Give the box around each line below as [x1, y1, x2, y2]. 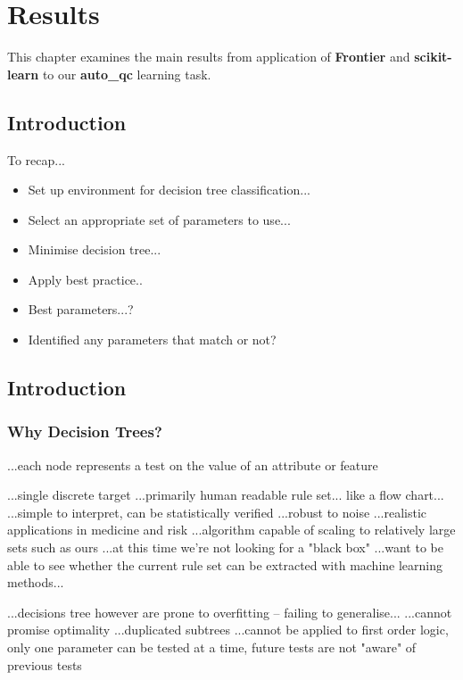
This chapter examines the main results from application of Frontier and [7, 47, 410, 66]
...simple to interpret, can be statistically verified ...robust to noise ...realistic [7, 502, 427, 521]
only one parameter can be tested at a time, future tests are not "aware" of [7, 638, 417, 657]
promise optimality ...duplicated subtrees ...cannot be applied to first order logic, [7, 620, 449, 639]
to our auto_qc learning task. [42, 64, 211, 83]
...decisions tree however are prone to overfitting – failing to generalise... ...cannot [7, 602, 452, 621]
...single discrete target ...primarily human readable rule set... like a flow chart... [7, 485, 444, 504]
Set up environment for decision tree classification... [28, 180, 310, 199]
